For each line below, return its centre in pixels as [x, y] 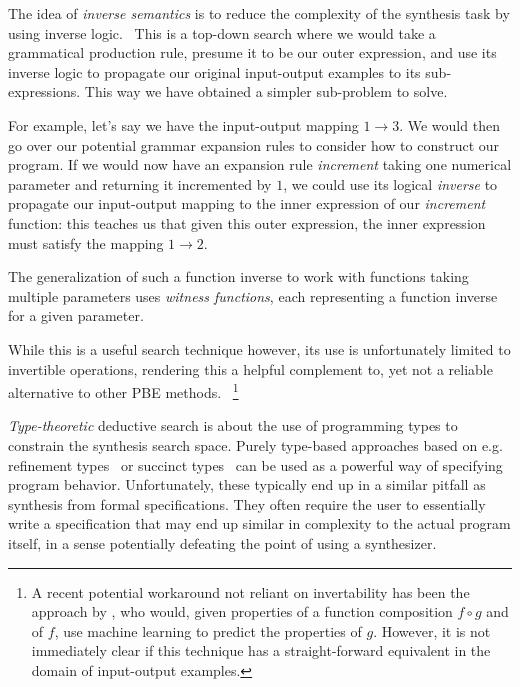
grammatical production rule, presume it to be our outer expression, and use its [252, 52]
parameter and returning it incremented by [140, 183]
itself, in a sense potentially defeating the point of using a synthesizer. [222, 542]
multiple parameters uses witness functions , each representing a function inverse [253, 295]
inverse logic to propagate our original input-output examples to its [214, 71]
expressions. [44, 91]
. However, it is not [432, 630]
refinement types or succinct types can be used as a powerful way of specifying [255, 464]
